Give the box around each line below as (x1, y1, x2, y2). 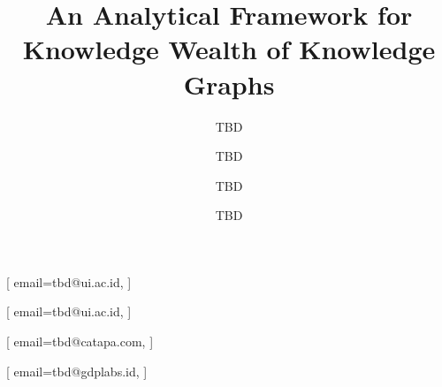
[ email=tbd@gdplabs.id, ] (6, 361, 148, 380)
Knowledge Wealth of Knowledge (22, 31, 436, 67)
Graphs (183, 65, 275, 102)
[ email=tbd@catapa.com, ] (6, 332, 154, 351)
